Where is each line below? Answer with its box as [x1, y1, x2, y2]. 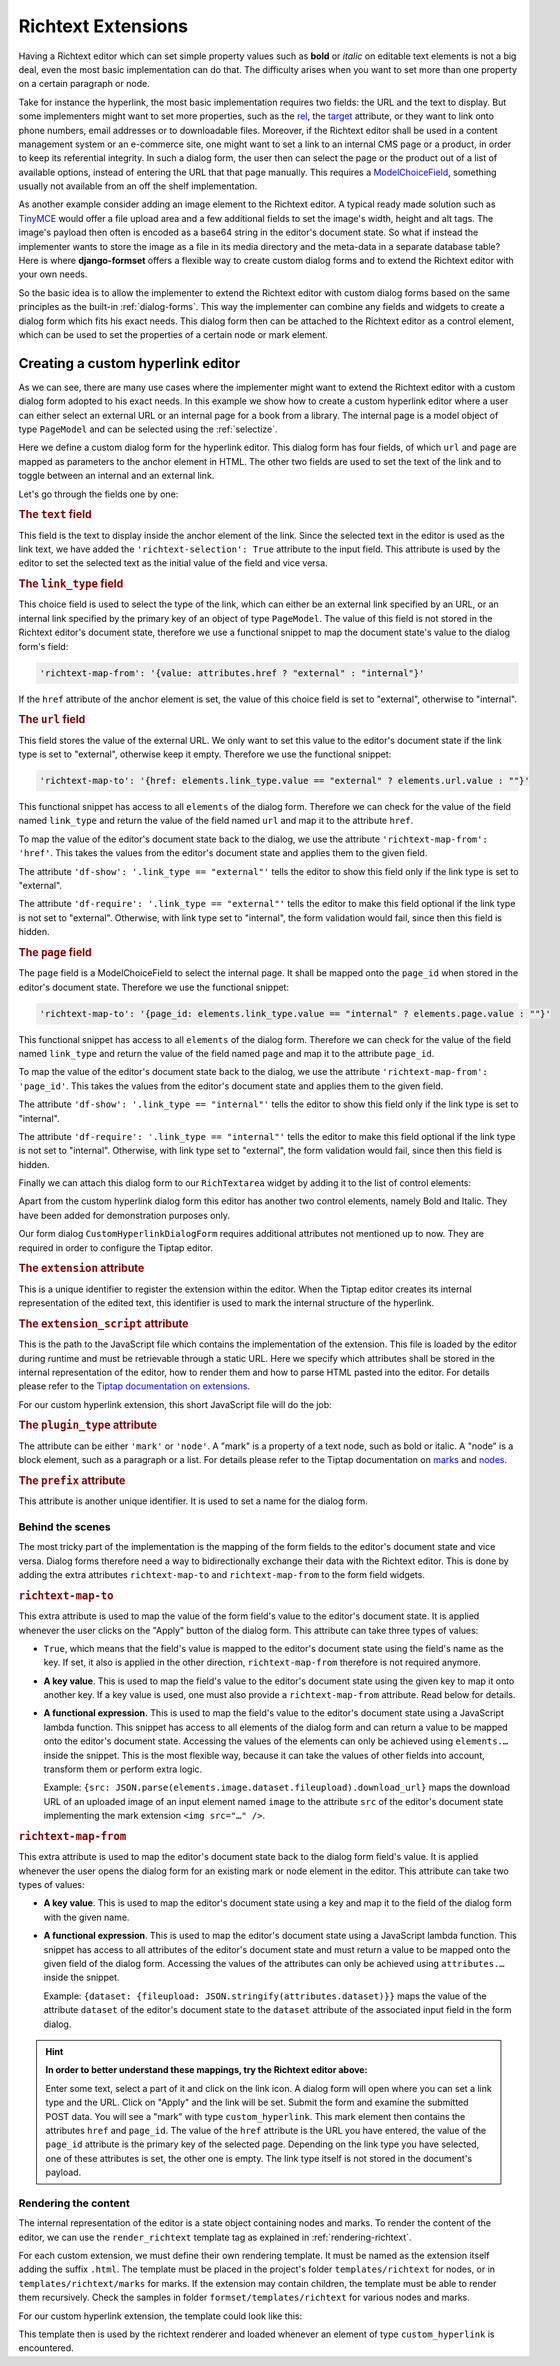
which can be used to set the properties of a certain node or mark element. [18, 328, 329, 340]
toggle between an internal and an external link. [18, 470, 215, 482]
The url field [18, 713, 86, 727]
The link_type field [18, 577, 124, 591]
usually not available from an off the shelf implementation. [18, 180, 258, 192]
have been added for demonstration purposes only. [18, 1209, 230, 1221]
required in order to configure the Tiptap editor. [18, 1241, 214, 1254]
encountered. [18, 2342, 74, 2354]
